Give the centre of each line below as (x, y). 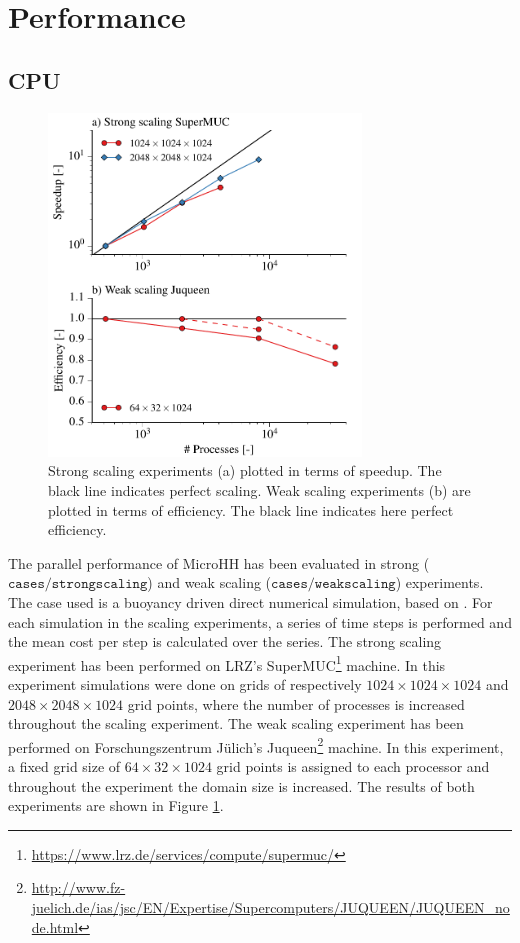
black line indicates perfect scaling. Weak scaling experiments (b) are (259, 490)
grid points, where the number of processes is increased (296, 703)
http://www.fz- (78, 887)
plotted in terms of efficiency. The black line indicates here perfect (251, 509)
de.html (55, 926)
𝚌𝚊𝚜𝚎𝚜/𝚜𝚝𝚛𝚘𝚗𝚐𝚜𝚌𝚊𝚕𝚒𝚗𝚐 (78, 584)
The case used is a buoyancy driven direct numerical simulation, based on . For (250, 602)
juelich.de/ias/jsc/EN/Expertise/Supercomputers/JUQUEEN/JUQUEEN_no (270, 907)
